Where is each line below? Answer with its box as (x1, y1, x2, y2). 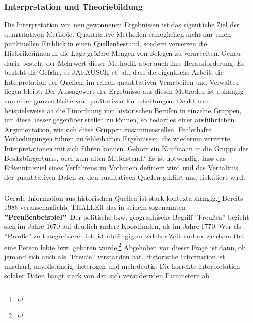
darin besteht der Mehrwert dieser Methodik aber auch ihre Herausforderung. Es (4, 57, 245, 68)
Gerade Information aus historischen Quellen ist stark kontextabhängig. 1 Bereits (4, 191, 243, 203)
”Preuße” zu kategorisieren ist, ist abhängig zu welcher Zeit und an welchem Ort (4, 230, 244, 240)
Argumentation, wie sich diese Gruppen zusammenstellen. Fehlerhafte (4, 124, 212, 134)
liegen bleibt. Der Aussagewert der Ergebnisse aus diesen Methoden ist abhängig (4, 86, 244, 96)
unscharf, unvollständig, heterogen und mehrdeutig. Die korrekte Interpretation (4, 261, 240, 271)
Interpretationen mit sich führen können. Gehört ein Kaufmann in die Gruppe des (4, 143, 249, 153)
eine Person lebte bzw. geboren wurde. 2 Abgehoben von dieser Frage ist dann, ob (4, 240, 246, 252)
